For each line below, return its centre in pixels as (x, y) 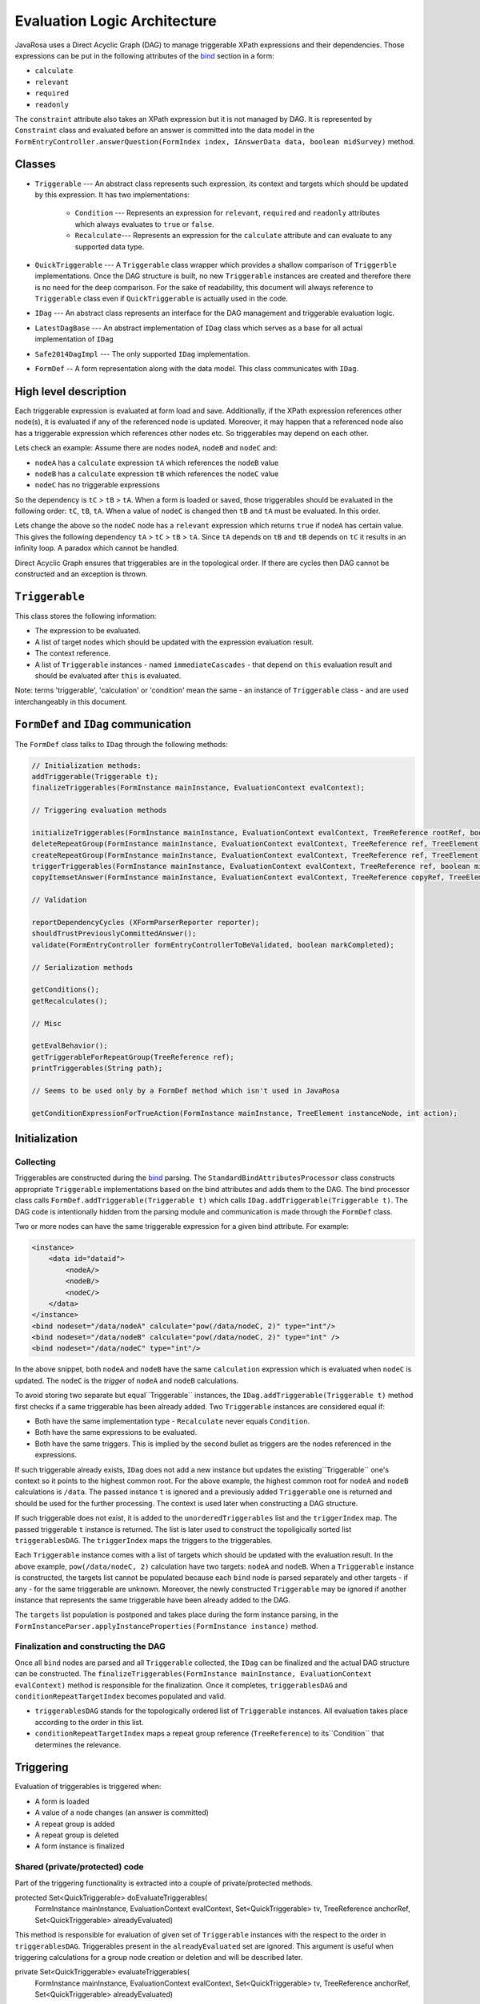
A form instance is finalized (80, 1846)
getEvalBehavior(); (70, 1046)
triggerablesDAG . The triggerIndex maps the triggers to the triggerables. (144, 1540)
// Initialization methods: (86, 765)
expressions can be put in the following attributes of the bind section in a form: (145, 55)
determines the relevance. (78, 1744)
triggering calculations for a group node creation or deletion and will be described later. (159, 1957)
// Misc (46, 1023)
